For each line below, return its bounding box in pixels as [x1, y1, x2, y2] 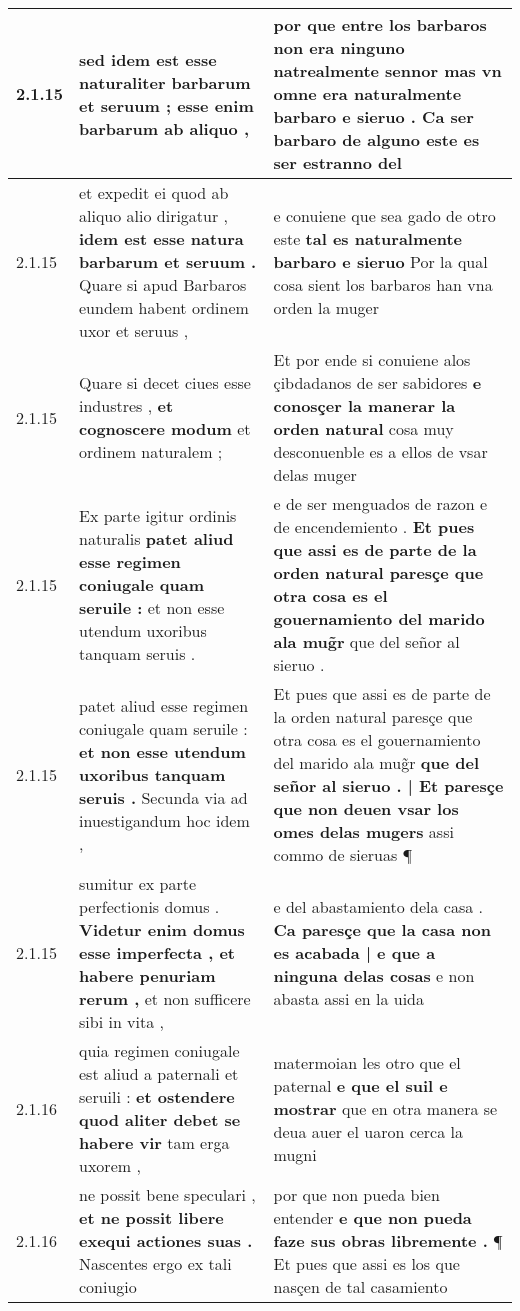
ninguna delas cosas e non [273, 964, 475, 987]
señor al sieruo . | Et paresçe [273, 774, 504, 797]
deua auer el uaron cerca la [273, 1119, 463, 1143]
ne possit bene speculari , [79, 1183, 256, 1206]
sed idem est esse [79, 47, 217, 71]
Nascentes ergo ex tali [79, 1252, 232, 1275]
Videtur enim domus [79, 918, 245, 941]
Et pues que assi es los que [273, 1252, 460, 1275]
